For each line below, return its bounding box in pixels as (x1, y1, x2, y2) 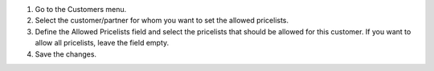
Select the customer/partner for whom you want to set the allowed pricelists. (35, 16, 289, 26)
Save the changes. (35, 49, 96, 59)
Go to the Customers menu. (35, 5, 127, 14)
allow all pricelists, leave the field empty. (35, 38, 170, 48)
